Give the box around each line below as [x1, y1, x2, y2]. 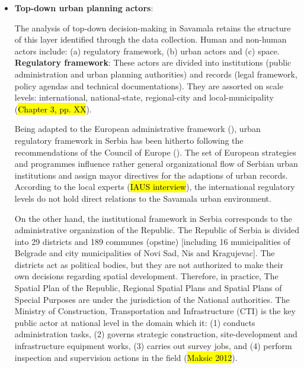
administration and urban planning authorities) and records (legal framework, [14, 67, 297, 80]
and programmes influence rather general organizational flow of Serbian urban [14, 157, 298, 170]
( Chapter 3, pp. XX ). [14, 102, 92, 115]
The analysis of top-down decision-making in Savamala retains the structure [14, 21, 291, 34]
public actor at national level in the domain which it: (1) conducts [14, 316, 255, 328]
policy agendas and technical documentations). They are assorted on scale [14, 79, 283, 92]
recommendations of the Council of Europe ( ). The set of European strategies [14, 146, 296, 158]
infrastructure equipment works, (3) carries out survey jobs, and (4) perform [14, 340, 292, 352]
